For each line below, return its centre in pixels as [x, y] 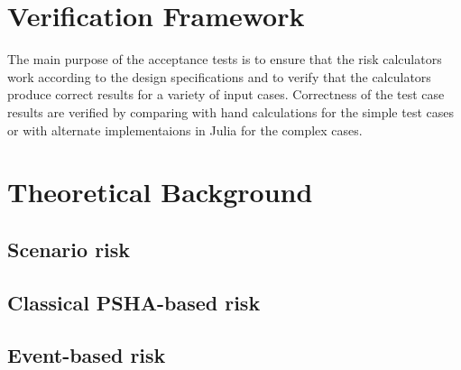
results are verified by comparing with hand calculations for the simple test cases [230, 111]
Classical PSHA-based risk [134, 302]
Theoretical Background [160, 192]
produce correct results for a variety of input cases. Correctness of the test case [226, 94]
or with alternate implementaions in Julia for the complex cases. [185, 129]
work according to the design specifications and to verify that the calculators [219, 76]
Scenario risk [69, 249]
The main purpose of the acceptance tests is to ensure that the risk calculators [225, 59]
